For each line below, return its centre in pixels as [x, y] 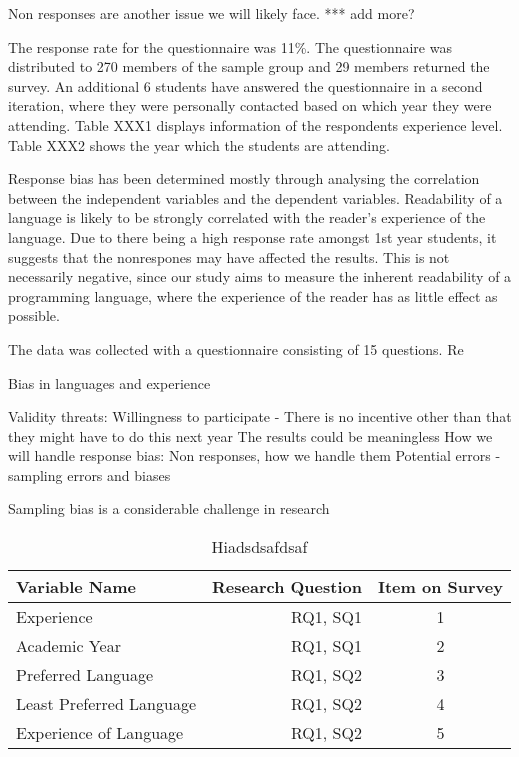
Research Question [287, 587]
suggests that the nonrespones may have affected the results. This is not [229, 256]
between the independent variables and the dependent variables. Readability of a [255, 197]
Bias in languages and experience [109, 382]
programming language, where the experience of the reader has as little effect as [253, 295]
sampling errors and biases [89, 474]
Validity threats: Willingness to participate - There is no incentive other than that [260, 416]
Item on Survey [440, 587]
